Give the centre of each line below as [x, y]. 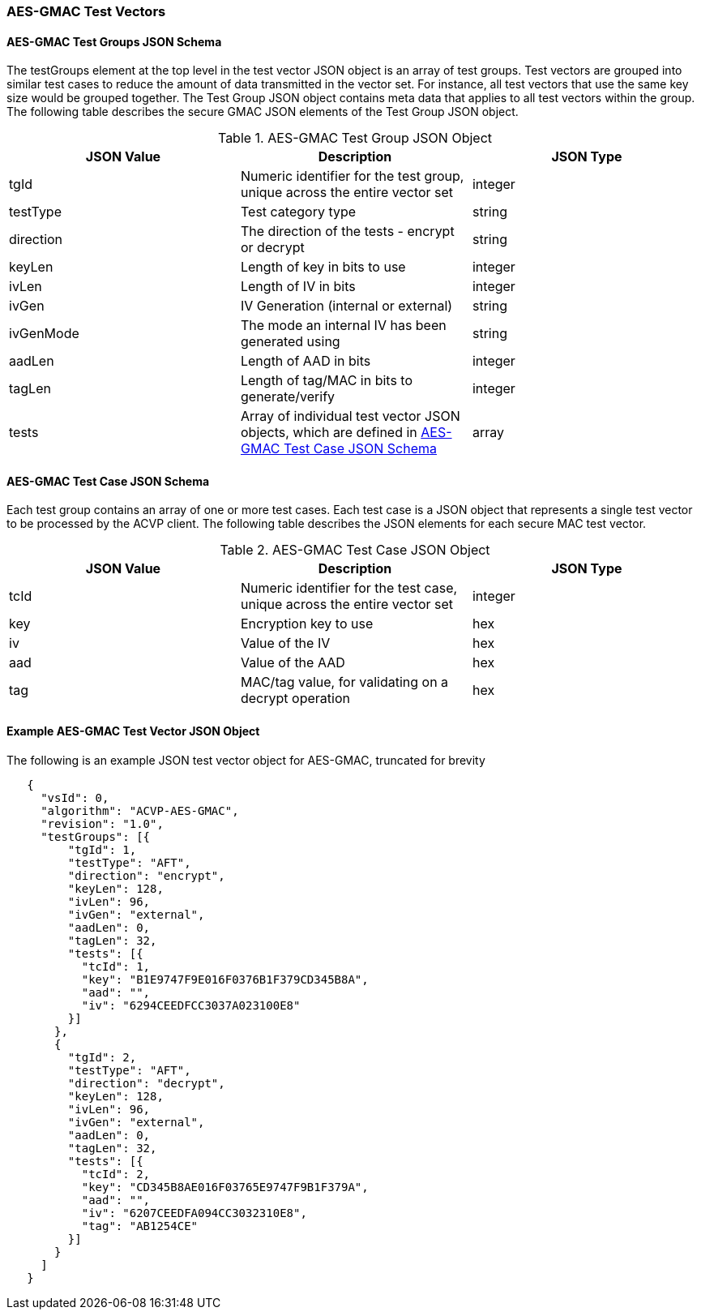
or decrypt [272, 248]
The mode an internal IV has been [343, 326]
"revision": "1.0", [102, 823]
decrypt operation [295, 699]
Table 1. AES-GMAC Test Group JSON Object [355, 138]
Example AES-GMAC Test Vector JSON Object [133, 731]
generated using [290, 342]
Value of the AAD [293, 663]
